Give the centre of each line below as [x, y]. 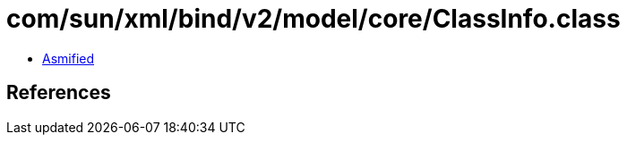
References [59, 93]
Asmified [69, 58]
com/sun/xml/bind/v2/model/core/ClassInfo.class [313, 19]
